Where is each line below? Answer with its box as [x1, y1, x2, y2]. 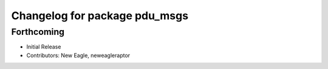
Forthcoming [11, 26, 65, 37]
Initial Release [26, 43, 61, 50]
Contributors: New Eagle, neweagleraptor [26, 52, 131, 59]
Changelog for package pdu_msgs [11, 9, 188, 22]
